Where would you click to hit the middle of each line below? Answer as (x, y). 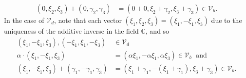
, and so (157, 31)
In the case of (24, 20)
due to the (227, 20)
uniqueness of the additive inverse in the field (71, 31)
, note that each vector (88, 20)
